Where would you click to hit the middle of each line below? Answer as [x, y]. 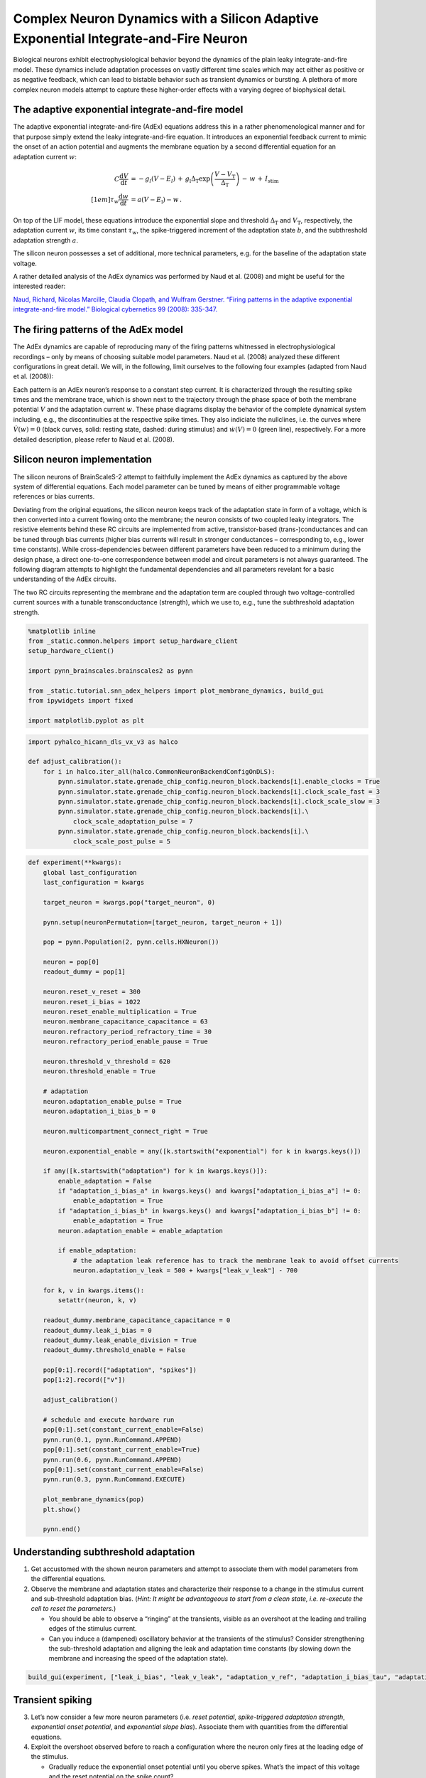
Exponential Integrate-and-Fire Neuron [130, 38]
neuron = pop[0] [71, 962]
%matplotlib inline [62, 631]
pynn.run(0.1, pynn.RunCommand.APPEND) [113, 1439]
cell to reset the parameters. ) [73, 1609]
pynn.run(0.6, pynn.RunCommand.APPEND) [113, 1459]
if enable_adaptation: [98, 1251]
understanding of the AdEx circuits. [65, 579]
